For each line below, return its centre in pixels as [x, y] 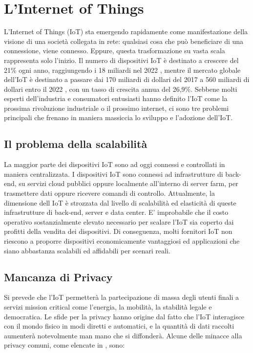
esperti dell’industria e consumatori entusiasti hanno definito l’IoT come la [116, 98]
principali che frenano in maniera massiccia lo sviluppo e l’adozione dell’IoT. [118, 117]
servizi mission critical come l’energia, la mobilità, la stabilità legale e [108, 307]
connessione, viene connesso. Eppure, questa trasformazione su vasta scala [115, 51]
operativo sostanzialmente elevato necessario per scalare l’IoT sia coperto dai [119, 221]
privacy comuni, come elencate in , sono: [64, 345]
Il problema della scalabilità [76, 144]
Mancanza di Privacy [58, 277]
